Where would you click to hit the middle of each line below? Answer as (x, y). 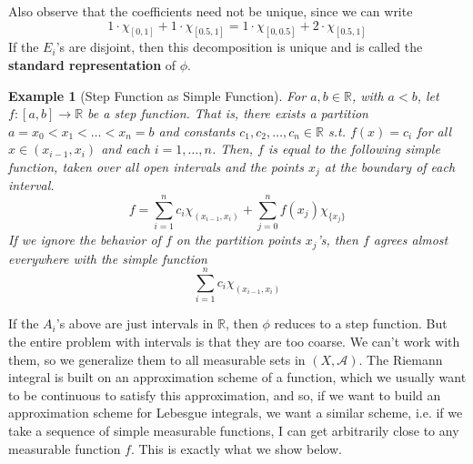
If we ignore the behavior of (85, 240)
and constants (197, 131)
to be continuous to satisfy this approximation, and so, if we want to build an (225, 394)
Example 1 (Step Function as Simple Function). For (157, 95)
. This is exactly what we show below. (236, 448)
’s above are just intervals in (135, 323)
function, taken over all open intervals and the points (156, 167)
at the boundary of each (390, 167)
